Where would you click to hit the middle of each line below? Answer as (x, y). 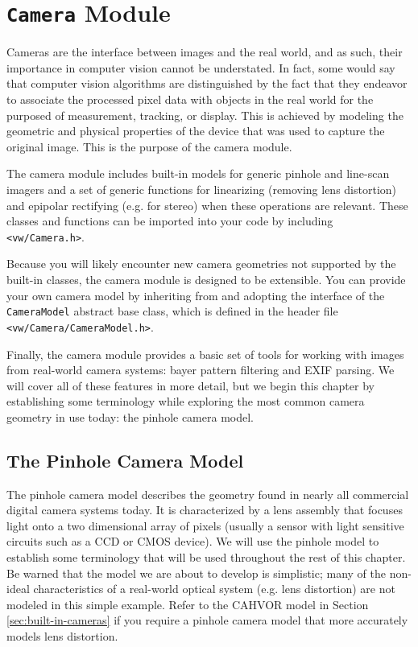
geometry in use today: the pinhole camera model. (130, 416)
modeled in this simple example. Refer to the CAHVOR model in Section (188, 604)
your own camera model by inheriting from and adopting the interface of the (196, 295)
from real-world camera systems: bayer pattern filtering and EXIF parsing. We (201, 370)
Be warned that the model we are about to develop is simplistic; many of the (197, 573)
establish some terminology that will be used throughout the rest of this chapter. (206, 557)
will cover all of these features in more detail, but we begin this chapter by (190, 385)
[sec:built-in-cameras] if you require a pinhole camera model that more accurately (207, 620)
